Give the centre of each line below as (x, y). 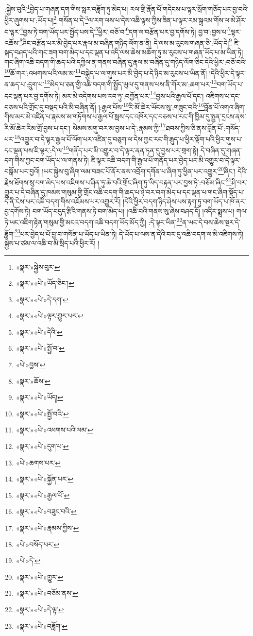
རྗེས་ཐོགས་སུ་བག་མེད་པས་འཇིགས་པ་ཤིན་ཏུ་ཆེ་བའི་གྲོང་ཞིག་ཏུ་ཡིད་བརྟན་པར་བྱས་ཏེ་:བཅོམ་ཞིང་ (115, 182)
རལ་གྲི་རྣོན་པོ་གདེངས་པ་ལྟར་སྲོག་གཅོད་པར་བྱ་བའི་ (189, 9)
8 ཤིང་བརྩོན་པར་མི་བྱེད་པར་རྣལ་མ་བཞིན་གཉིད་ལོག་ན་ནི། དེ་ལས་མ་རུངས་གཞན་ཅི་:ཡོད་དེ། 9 (126, 42)
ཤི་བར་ (239, 182)
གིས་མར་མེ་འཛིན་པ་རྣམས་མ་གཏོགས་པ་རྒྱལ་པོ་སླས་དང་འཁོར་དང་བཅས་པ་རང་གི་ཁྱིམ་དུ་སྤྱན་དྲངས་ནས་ (125, 116)
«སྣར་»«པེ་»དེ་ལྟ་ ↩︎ (40, 609)
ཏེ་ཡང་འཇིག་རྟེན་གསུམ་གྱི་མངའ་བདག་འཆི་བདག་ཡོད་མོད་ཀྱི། (75, 222)
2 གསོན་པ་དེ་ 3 (71, 19)
